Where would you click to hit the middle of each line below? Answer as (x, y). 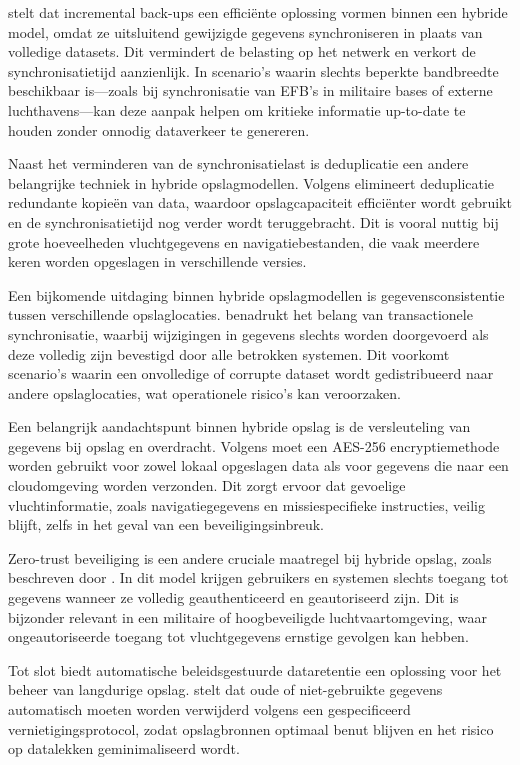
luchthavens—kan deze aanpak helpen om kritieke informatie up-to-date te (237, 109)
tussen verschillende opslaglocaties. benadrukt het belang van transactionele (240, 314)
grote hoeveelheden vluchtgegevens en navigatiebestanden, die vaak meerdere (244, 241)
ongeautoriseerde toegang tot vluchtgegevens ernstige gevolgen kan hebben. (238, 636)
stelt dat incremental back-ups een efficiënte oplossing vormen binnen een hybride (258, 12)
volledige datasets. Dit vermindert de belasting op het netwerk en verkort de (242, 51)
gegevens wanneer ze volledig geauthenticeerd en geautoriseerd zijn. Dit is (233, 597)
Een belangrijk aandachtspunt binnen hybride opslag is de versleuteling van (239, 426)
